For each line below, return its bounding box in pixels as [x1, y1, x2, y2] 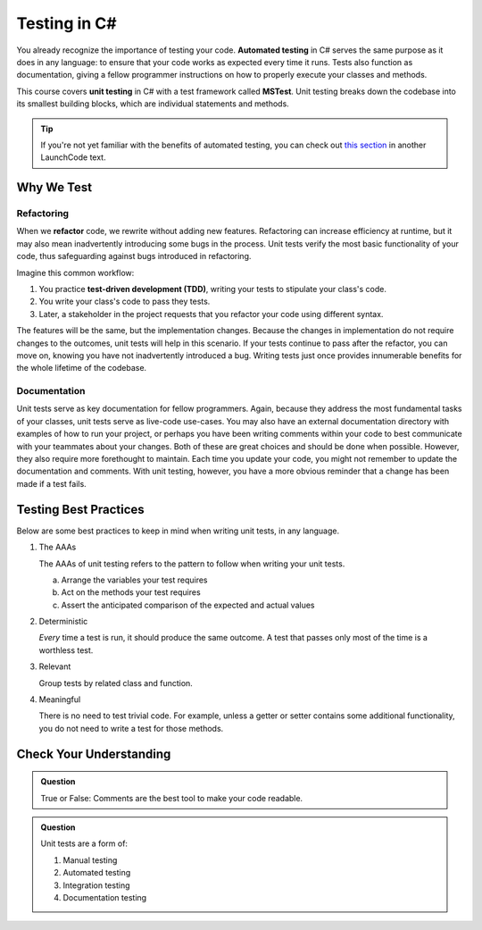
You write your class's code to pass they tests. [38, 296, 211, 307]
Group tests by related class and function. [38, 677, 194, 688]
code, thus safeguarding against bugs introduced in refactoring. [16, 251, 252, 262]
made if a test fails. [16, 478, 87, 489]
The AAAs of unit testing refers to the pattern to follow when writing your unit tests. [38, 558, 345, 569]
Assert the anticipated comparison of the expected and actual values [61, 599, 316, 610]
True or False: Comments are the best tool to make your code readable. [40, 792, 303, 803]
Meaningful [38, 694, 81, 705]
